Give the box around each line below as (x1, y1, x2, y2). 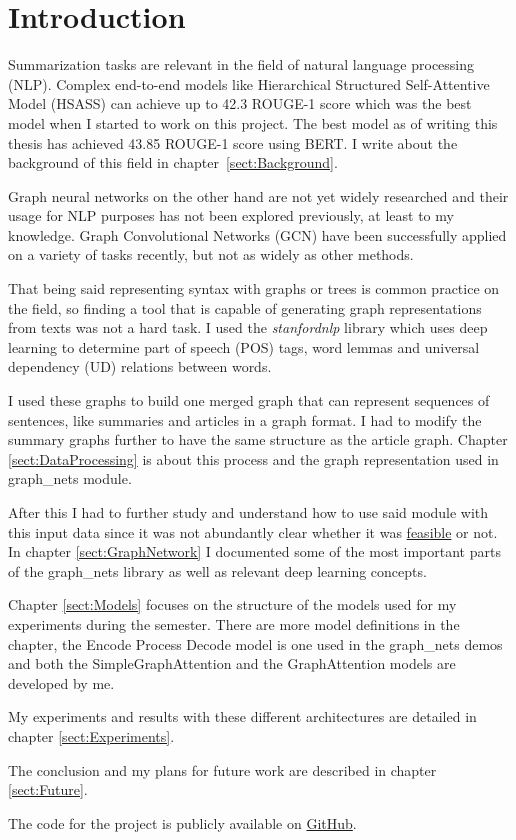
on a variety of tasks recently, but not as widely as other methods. (8, 244, 414, 265)
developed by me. (8, 672, 115, 693)
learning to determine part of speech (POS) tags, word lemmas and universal (8, 336, 480, 357)
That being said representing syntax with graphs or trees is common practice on (8, 278, 500, 299)
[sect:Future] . (8, 779, 88, 800)
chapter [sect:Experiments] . (8, 725, 175, 746)
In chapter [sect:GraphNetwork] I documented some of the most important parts (8, 541, 501, 562)
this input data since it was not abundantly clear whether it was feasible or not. (8, 521, 498, 542)
